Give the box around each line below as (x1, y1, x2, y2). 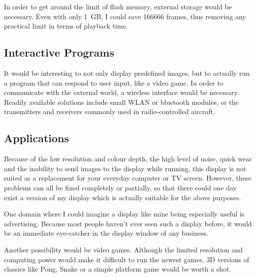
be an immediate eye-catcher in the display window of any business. (4, 228, 208, 238)
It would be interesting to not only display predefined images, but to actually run (4, 67, 250, 78)
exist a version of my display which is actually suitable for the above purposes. (4, 192, 241, 202)
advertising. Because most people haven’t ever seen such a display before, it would (4, 218, 252, 228)
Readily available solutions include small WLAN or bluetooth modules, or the (4, 96, 239, 107)
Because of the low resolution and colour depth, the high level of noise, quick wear (4, 154, 252, 164)
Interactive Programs (4, 45, 115, 60)
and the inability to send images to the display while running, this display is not (4, 163, 247, 173)
